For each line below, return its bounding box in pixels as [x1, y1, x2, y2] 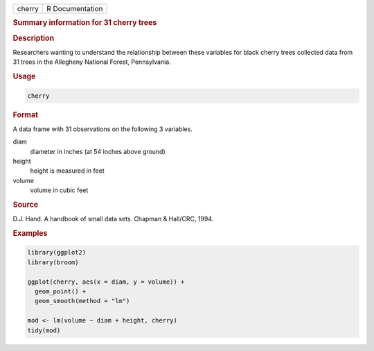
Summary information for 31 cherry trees [12, 18, 157, 28]
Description [12, 33, 55, 43]
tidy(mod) [27, 326, 61, 334]
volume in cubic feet [30, 186, 89, 194]
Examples [12, 228, 48, 238]
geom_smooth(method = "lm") [35, 297, 130, 305]
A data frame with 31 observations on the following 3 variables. [12, 125, 193, 133]
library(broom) [27, 258, 79, 266]
